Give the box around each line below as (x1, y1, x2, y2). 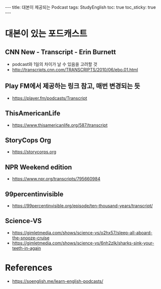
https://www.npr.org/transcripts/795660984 (12, 176, 101, 182)
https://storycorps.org (12, 149, 57, 155)
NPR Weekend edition (5, 163, 72, 171)
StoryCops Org (5, 136, 51, 144)
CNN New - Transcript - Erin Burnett (5, 48, 116, 56)
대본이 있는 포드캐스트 (5, 28, 87, 39)
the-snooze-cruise (12, 235, 50, 241)
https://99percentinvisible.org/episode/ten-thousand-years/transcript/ (12, 203, 153, 209)
